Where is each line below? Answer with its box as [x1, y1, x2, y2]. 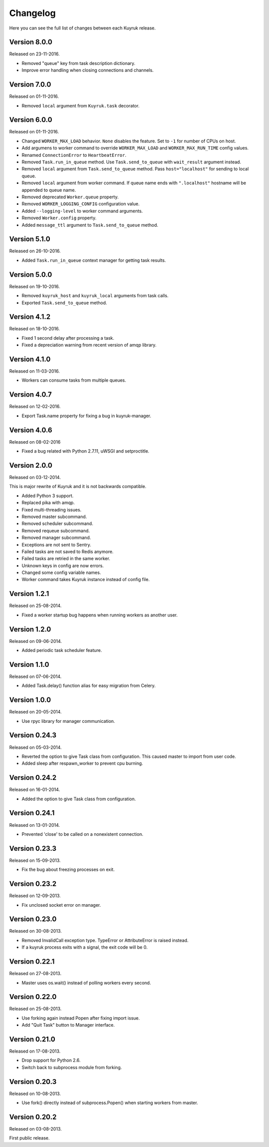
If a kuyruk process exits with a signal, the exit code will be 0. [21, 944, 148, 950]
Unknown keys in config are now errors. [21, 563, 104, 569]
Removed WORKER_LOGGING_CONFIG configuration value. [21, 201, 139, 207]
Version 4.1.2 [9, 313, 51, 321]
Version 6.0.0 [9, 115, 52, 124]
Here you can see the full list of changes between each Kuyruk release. [9, 25, 156, 31]
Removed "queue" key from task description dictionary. [21, 60, 135, 66]
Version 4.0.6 [9, 426, 52, 434]
